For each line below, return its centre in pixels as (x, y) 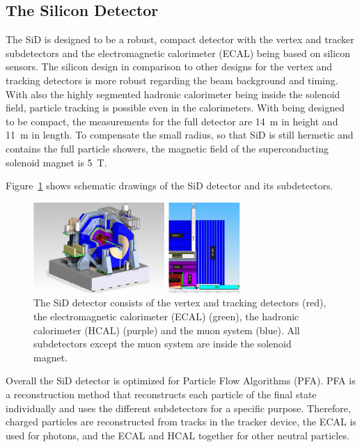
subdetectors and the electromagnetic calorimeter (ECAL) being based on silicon (178, 53)
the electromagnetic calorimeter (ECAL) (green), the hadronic (166, 316)
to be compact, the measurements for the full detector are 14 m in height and (172, 121)
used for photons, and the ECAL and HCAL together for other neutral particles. (178, 435)
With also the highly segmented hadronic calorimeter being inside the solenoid (173, 94)
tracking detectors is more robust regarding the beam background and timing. (172, 80)
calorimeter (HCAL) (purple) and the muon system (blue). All (167, 330)
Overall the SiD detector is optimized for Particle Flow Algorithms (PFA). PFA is (181, 381)
